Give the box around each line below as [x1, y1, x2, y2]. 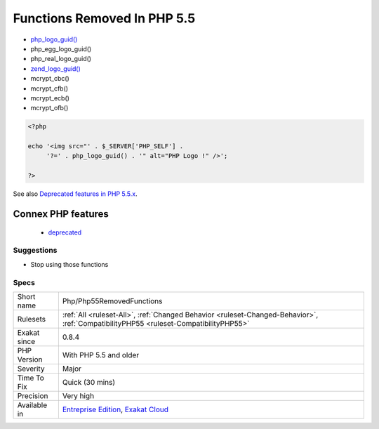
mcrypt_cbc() [30, 74, 69, 83]
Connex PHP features [13, 208, 109, 220]
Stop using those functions [30, 260, 109, 268]
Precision [17, 390, 48, 400]
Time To [17, 373, 45, 383]
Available [17, 400, 48, 410]
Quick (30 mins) [62, 377, 116, 387]
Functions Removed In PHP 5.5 [13, 11, 196, 26]
